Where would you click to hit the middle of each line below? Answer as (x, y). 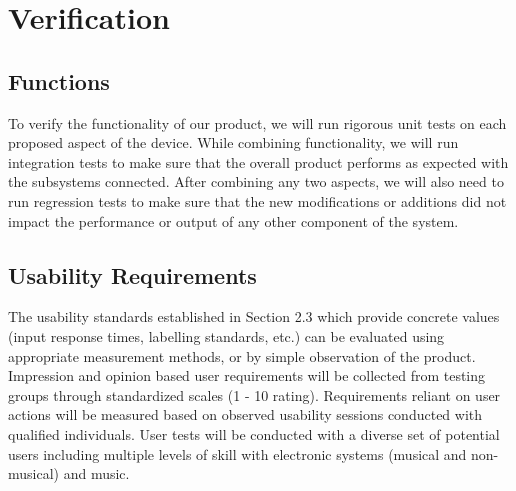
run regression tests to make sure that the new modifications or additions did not (257, 200)
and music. (96, 473)
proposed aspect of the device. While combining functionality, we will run (233, 142)
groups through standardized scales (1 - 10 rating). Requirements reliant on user (254, 394)
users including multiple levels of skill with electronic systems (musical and (237, 453)
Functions (59, 80)
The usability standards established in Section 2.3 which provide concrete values (254, 316)
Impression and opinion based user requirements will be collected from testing (247, 375)
